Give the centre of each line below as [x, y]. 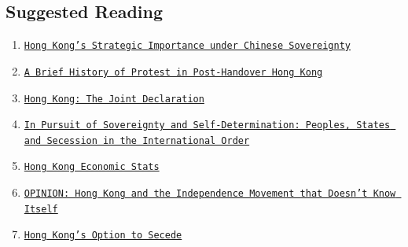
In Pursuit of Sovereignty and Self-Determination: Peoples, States [207, 125]
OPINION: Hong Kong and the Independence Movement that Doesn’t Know [210, 194]
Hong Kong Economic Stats [92, 167]
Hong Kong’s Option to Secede [103, 236]
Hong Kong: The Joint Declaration [114, 99]
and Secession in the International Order [137, 140]
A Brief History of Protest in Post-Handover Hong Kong [173, 72]
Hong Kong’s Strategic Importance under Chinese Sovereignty [187, 46]
